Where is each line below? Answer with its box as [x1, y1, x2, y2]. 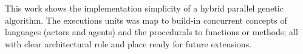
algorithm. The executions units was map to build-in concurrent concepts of [5, 13, 287, 26]
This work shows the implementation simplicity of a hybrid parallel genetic [5, 2, 284, 14]
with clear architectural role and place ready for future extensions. [5, 37, 252, 50]
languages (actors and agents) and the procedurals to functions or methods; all [5, 25, 298, 38]
